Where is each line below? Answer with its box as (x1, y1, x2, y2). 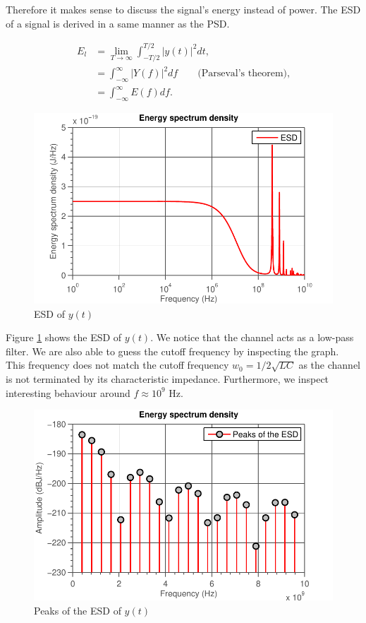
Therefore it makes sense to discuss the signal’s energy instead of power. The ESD (6, 2, 361, 16)
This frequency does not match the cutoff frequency (6, 357, 229, 372)
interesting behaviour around (6, 385, 130, 400)
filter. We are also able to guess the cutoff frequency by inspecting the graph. (6, 343, 339, 358)
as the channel (298, 357, 360, 372)
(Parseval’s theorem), (197, 69, 290, 79)
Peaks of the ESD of (34, 603, 121, 617)
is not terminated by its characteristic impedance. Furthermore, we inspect (6, 371, 329, 386)
